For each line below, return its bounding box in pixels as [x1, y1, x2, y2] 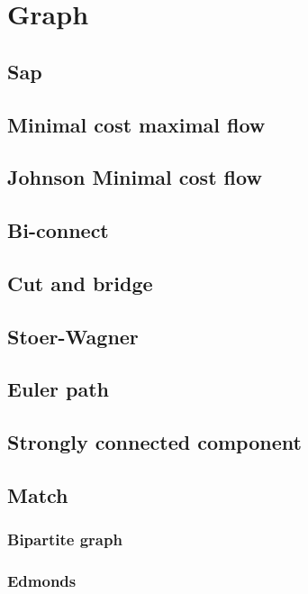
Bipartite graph [7, 528, 122, 551]
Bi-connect [7, 216, 109, 244]
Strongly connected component [7, 428, 302, 456]
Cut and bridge [7, 269, 153, 297]
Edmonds [7, 570, 77, 592]
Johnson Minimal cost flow [7, 163, 262, 191]
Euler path [7, 375, 110, 403]
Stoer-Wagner [7, 322, 139, 350]
